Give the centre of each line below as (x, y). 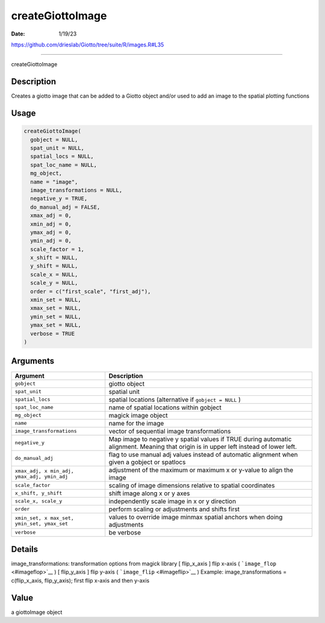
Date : (18, 34)
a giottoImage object (37, 612)
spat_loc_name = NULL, (64, 165)
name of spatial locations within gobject (165, 407)
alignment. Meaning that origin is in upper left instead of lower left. (203, 446)
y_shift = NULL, (54, 266)
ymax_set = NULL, (56, 325)
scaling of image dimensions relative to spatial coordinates (192, 485)
